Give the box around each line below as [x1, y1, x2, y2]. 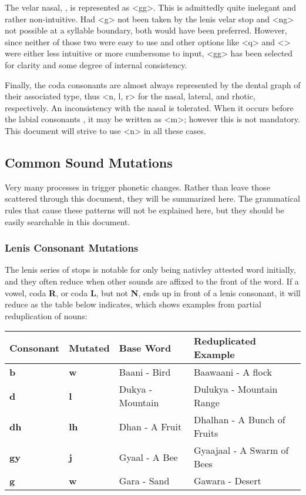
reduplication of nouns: [5, 309, 88, 322]
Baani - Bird [119, 365, 171, 379]
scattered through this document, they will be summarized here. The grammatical [5, 192, 300, 205]
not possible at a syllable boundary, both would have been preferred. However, [5, 24, 287, 36]
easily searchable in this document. [5, 215, 130, 228]
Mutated [69, 340, 110, 354]
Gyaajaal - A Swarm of [193, 443, 289, 457]
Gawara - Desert [193, 474, 261, 488]
